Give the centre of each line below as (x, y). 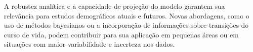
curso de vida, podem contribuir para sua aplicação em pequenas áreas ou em (121, 34)
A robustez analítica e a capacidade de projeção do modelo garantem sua (115, 6)
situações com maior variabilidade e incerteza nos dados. (89, 44)
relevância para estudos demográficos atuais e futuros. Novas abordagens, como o (127, 15)
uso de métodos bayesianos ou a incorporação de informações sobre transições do (126, 25)
